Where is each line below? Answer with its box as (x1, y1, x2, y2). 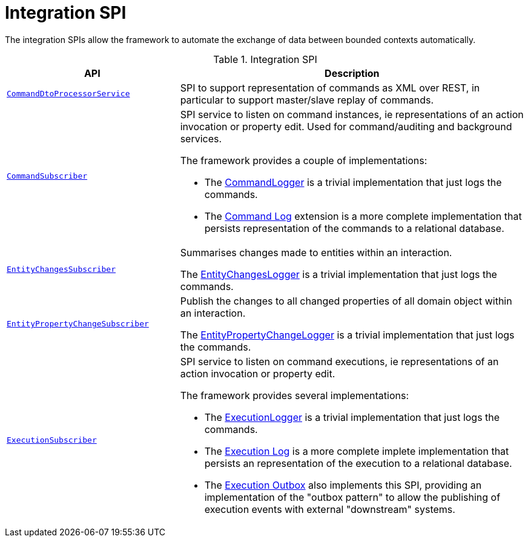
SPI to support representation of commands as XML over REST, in (180, 81, 480, 94)
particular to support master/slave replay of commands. (180, 93, 434, 106)
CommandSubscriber (7, 171, 88, 181)
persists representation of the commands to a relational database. (204, 222, 504, 234)
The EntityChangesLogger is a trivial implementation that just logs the (180, 268, 497, 280)
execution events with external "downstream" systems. (204, 503, 455, 515)
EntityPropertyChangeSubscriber (7, 319, 149, 329)
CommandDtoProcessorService (7, 89, 130, 99)
